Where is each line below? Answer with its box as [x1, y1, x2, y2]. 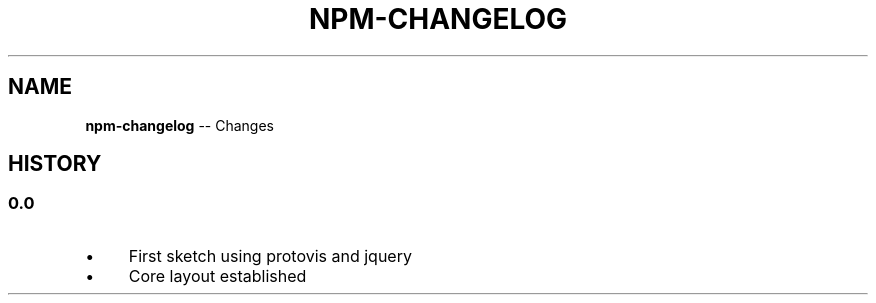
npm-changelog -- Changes [85, 116, 274, 134]
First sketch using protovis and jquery [128, 245, 412, 266]
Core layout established [128, 265, 307, 286]
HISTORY [8, 151, 102, 177]
